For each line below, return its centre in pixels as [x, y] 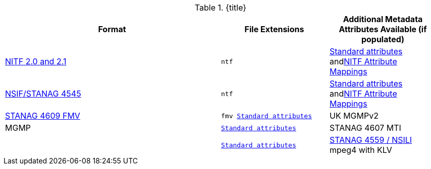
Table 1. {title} [221, 8]
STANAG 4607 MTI [365, 128]
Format [112, 29]
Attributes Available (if [383, 29]
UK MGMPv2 [354, 116]
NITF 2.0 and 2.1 [36, 61]
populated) [383, 39]
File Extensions [274, 29]
